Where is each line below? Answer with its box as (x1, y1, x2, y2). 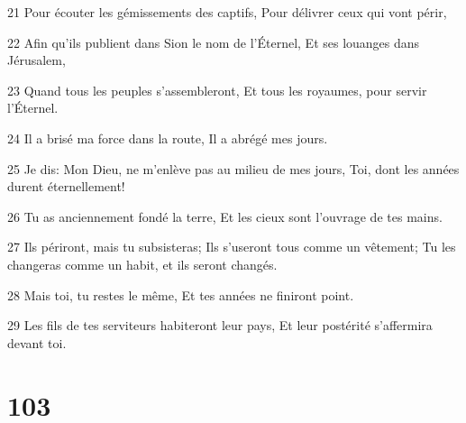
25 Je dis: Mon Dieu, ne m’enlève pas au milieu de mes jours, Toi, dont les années (7, 159, 460, 178)
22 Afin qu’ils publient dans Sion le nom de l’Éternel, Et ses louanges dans (7, 32, 420, 51)
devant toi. (7, 333, 67, 352)
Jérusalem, (7, 51, 66, 69)
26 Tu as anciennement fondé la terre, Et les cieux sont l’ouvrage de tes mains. (7, 207, 443, 225)
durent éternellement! (7, 177, 125, 196)
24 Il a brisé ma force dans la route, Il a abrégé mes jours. (7, 128, 328, 147)
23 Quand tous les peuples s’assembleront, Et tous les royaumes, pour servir (7, 80, 427, 99)
